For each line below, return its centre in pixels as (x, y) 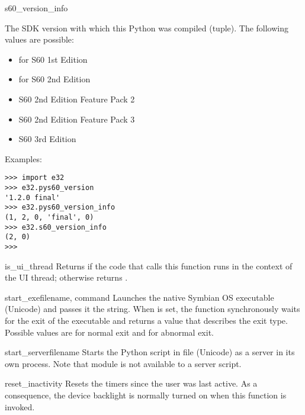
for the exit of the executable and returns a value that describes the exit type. (146, 320)
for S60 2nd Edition (54, 79)
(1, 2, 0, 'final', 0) (49, 217)
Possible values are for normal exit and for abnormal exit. (109, 332)
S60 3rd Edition (47, 139)
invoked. (20, 406)
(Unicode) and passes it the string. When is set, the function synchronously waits (152, 309)
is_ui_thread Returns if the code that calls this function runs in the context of (149, 266)
